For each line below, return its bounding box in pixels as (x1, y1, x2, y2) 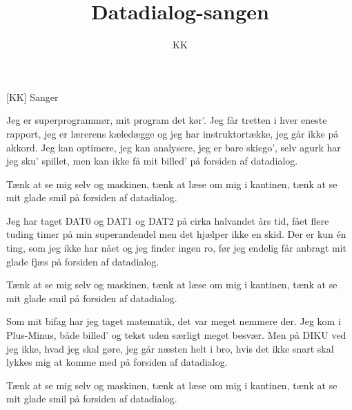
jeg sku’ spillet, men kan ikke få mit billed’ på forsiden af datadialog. (6, 153, 298, 168)
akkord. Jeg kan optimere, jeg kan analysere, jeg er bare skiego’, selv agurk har (6, 140, 341, 154)
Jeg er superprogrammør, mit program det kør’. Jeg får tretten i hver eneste (6, 113, 327, 127)
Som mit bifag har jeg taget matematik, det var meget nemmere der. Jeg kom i (6, 314, 341, 328)
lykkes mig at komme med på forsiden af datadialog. (6, 355, 228, 369)
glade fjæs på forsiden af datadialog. (6, 254, 159, 268)
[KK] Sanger (6, 89, 59, 104)
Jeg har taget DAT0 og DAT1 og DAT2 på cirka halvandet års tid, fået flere (6, 213, 329, 227)
